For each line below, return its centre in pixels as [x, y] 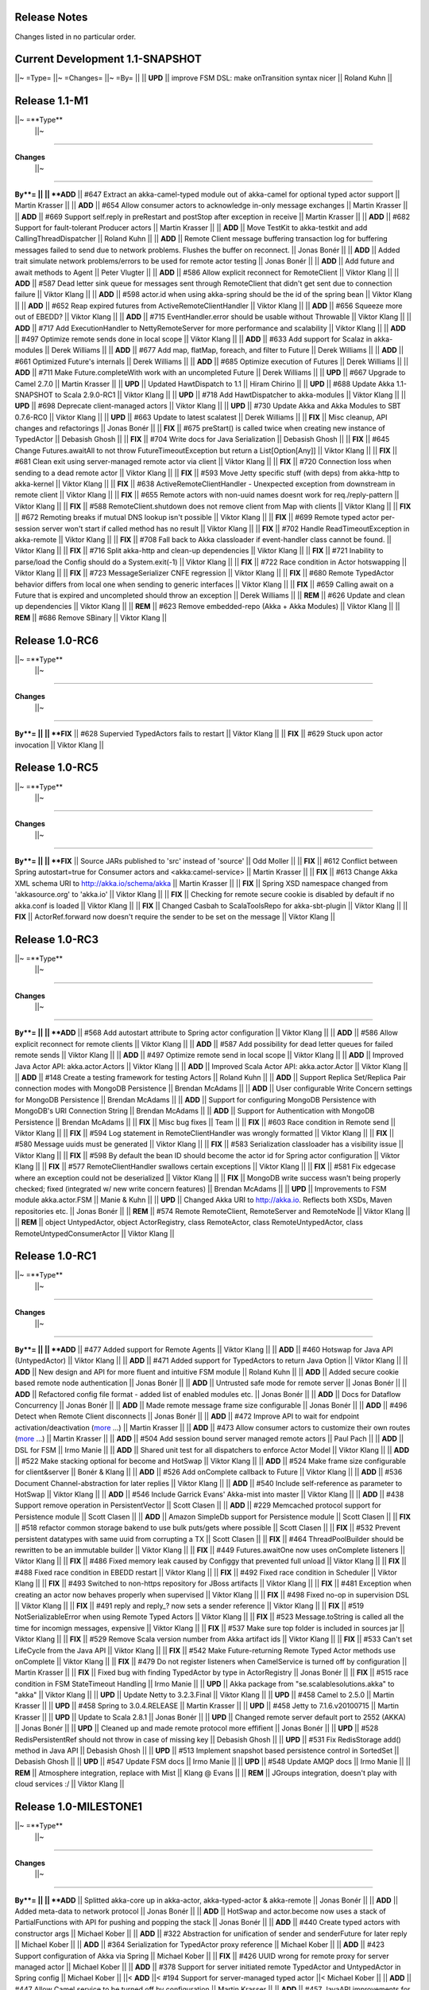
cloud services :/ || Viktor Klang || [70, 1784]
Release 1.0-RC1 [56, 1256]
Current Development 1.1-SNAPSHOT [108, 59]
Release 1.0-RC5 [56, 768]
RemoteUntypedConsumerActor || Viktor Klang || [95, 1233]
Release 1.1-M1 [52, 101]
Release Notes [51, 17]
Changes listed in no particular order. [75, 37]
